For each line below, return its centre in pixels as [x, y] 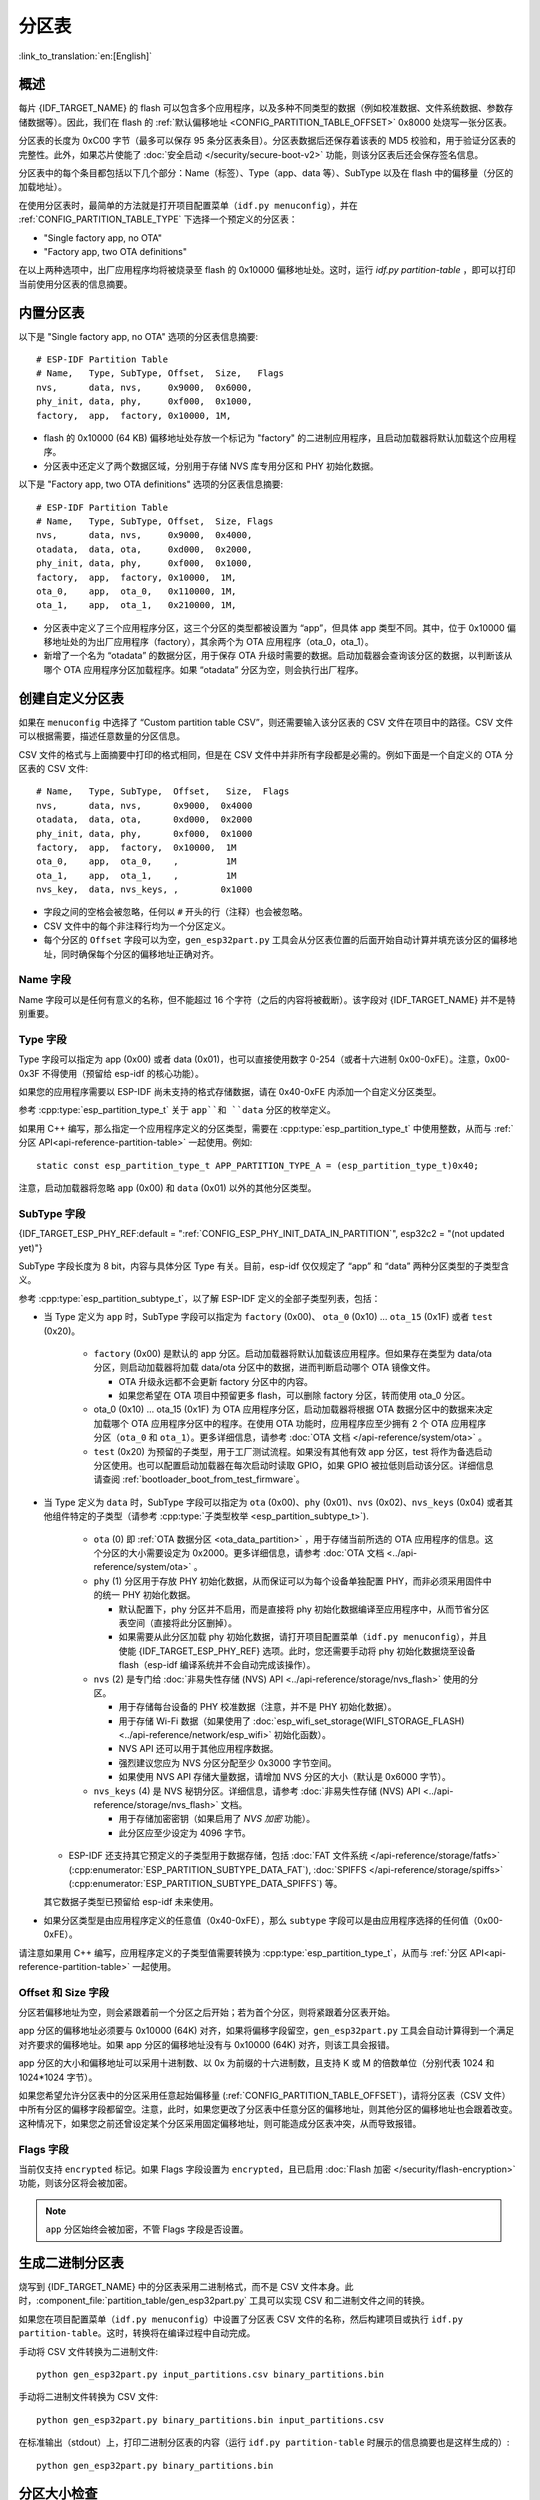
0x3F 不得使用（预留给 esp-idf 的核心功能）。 [111, 1073]
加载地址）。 [42, 187]
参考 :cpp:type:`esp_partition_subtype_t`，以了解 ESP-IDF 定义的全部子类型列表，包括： [199, 1298]
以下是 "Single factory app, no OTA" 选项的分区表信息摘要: [138, 336]
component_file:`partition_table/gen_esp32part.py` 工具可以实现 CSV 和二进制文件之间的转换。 [234, 2301]
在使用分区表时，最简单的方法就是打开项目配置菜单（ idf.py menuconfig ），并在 [188, 205]
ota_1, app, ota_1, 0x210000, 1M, [136, 605]
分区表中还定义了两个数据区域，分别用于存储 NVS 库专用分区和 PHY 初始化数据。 [211, 466]
